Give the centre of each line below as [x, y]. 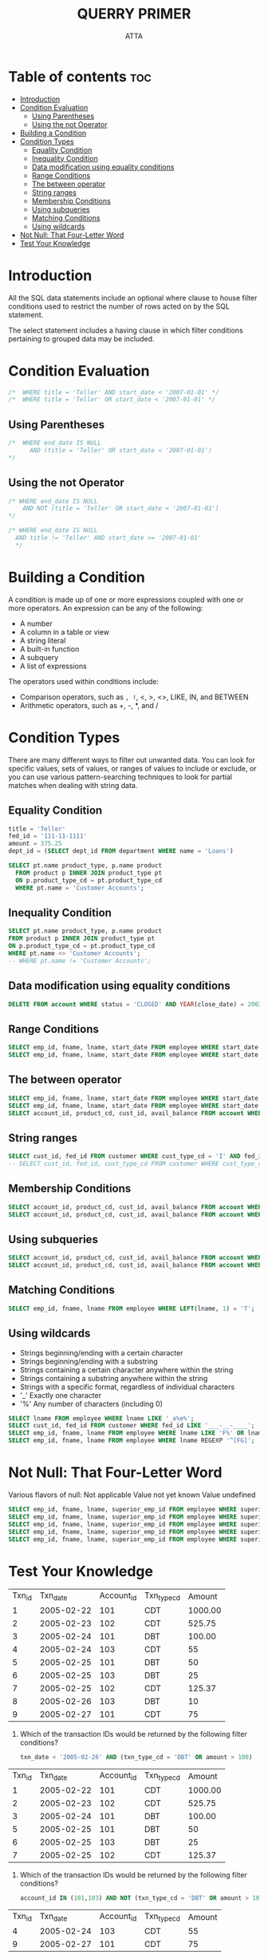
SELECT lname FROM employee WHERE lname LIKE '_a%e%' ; [101, 1418]
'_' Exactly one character [61, 1395]
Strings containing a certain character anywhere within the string [126, 1370]
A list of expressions [53, 666]
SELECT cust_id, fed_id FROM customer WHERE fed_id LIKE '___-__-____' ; [132, 1426]
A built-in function [49, 649]
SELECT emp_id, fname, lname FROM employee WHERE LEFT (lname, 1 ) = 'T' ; [132, 1308]
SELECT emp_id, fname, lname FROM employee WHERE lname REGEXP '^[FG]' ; [132, 1441]
